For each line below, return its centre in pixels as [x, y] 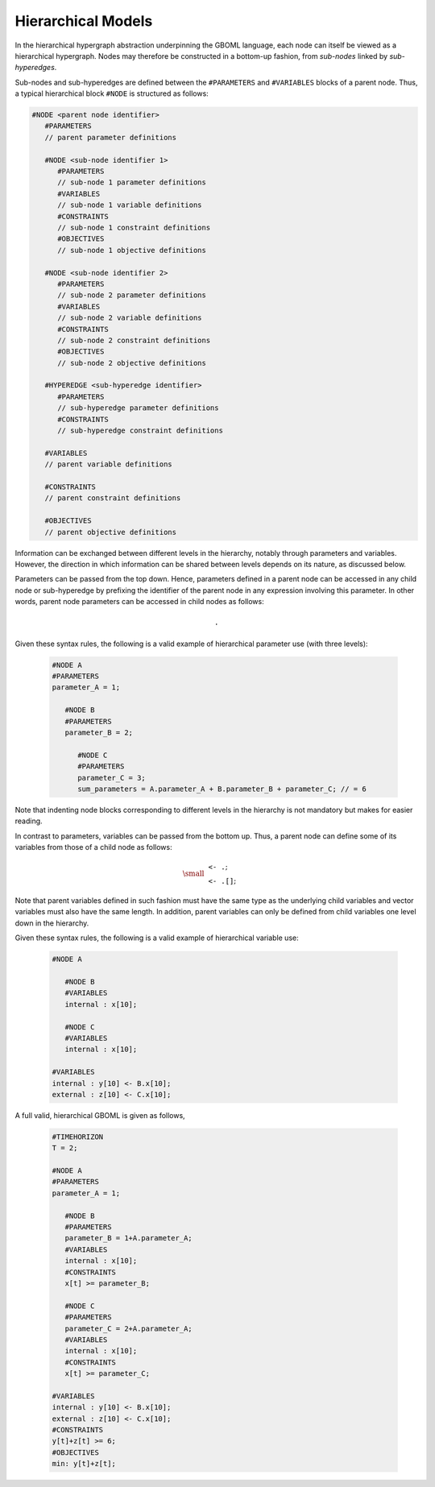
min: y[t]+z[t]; [84, 1464]
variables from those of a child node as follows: [93, 847]
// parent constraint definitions [113, 498]
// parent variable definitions [108, 464]
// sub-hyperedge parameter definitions [138, 408]
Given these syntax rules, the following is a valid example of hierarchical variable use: [157, 938]
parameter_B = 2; [99, 733]
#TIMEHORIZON [78, 1137]
